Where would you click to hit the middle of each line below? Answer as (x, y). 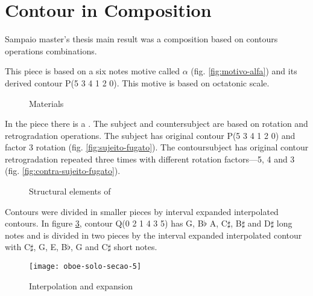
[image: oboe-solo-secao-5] (85, 267)
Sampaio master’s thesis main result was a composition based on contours (141, 39)
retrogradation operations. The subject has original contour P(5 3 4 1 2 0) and (150, 135)
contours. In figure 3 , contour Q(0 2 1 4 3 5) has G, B (104, 223)
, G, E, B (50, 247)
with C (17, 247)
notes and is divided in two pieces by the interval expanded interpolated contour (153, 235)
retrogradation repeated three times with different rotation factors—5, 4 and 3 (150, 159)
